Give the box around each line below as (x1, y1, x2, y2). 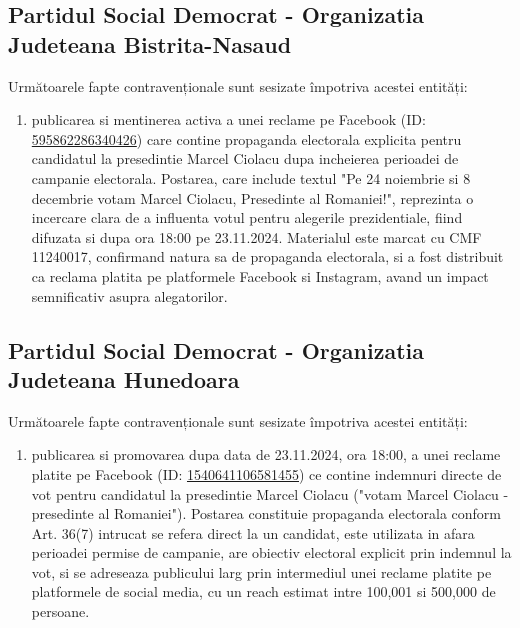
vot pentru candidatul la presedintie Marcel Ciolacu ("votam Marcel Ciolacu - (31, 483, 509, 504)
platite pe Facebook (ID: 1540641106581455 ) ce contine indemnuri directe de (31, 463, 502, 484)
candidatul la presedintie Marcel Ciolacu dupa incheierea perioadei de (31, 148, 459, 169)
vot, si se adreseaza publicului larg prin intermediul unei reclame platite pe (31, 561, 492, 582)
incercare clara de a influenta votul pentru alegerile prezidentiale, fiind (31, 207, 463, 228)
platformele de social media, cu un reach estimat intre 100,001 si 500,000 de (31, 581, 496, 602)
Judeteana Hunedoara (8, 363, 240, 394)
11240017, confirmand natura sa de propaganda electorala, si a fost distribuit (31, 246, 504, 267)
